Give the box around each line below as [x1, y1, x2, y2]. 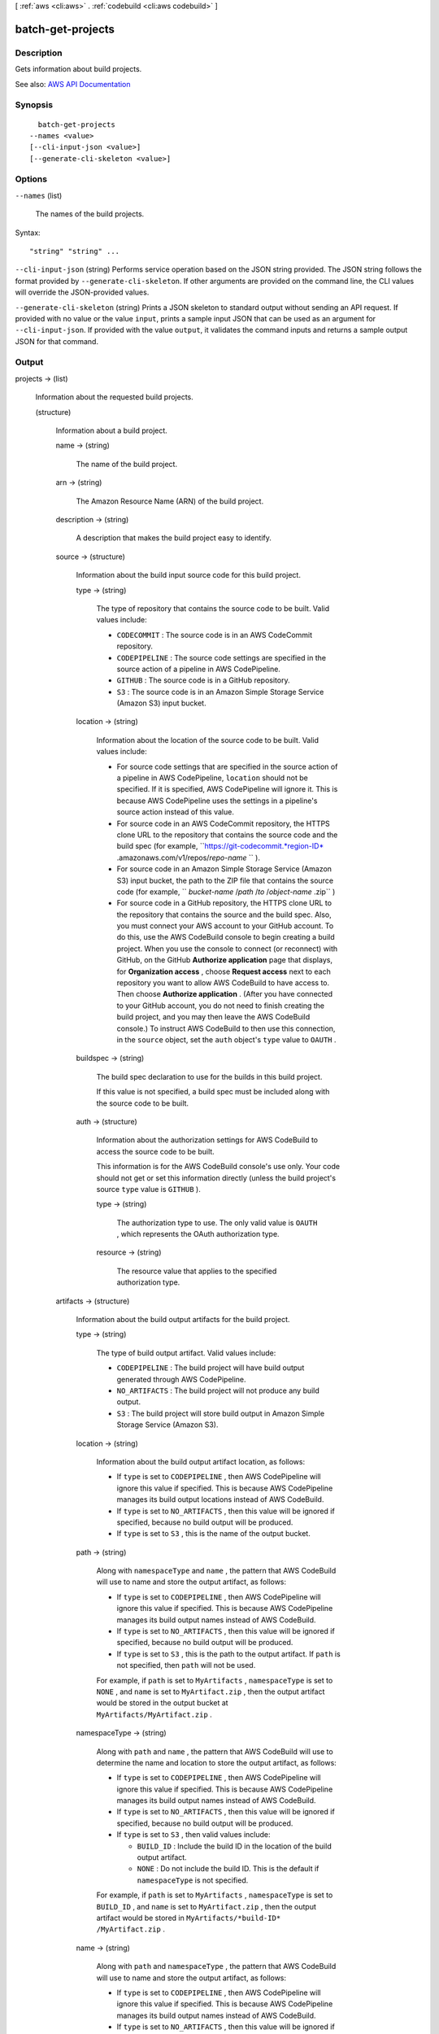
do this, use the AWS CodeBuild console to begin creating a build [116, 932, 335, 942]
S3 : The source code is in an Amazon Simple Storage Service [116, 687, 324, 696]
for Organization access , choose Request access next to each [116, 967, 331, 976]
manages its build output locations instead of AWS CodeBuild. [116, 1495, 324, 1504]
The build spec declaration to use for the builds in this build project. [96, 1072, 323, 1081]
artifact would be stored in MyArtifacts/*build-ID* [96, 1913, 281, 1923]
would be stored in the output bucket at [96, 1698, 228, 1708]
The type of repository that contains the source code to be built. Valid [96, 603, 330, 613]
